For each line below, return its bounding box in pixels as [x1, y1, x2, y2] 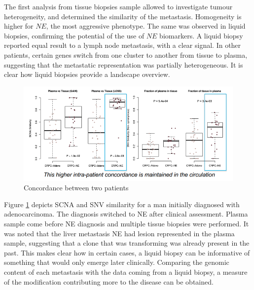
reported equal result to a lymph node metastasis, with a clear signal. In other [4, 40, 241, 50]
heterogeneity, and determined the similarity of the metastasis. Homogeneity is [4, 11, 242, 21]
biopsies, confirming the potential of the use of [4, 30, 145, 40]
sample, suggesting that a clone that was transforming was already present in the [4, 238, 250, 248]
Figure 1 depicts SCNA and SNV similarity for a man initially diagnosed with [4, 199, 240, 209]
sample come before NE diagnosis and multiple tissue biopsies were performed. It [4, 218, 249, 229]
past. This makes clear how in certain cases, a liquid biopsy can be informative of [4, 247, 250, 257]
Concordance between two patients [24, 182, 129, 193]
